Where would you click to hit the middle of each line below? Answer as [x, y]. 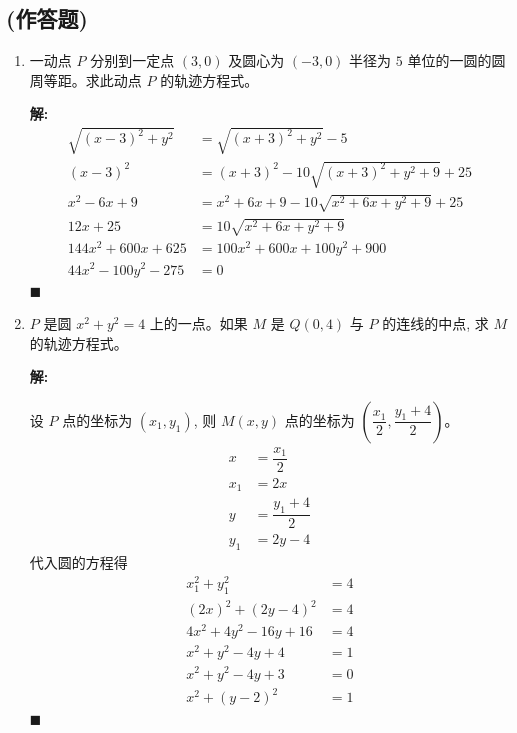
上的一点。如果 [198, 323]
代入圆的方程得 [78, 562]
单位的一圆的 [449, 60]
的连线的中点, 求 [435, 323]
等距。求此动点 [92, 79]
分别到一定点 [132, 60]
